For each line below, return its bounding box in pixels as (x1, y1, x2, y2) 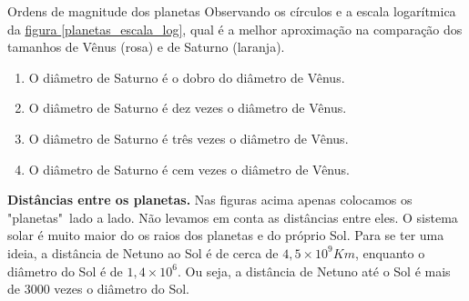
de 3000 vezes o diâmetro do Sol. (7, 279, 189, 298)
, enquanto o (354, 243, 425, 262)
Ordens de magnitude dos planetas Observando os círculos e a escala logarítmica (7, 2, 456, 20)
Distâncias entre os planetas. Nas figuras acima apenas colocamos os (7, 190, 413, 209)
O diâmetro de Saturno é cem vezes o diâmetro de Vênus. (28, 159, 350, 178)
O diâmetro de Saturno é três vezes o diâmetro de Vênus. (28, 128, 349, 147)
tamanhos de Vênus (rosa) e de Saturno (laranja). (7, 37, 285, 56)
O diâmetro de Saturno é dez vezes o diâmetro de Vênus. (28, 98, 347, 117)
